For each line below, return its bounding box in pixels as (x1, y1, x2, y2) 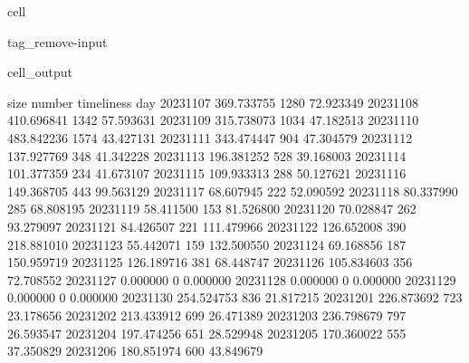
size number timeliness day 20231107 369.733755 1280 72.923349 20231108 (7, 92, 419, 111)
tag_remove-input (7, 32, 108, 51)
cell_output (7, 62, 72, 81)
